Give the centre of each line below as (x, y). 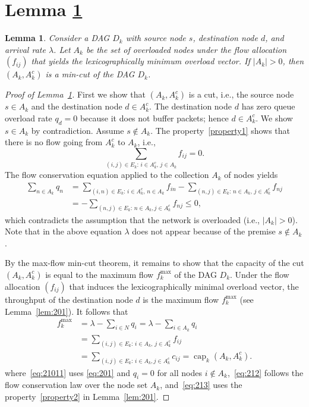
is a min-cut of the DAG (90, 74)
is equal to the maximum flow (100, 274)
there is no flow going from (54, 142)
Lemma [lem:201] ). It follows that (67, 311)
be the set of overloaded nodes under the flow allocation (186, 49)
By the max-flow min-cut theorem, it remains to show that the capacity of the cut (154, 263)
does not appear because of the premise (204, 231)
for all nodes (179, 372)
